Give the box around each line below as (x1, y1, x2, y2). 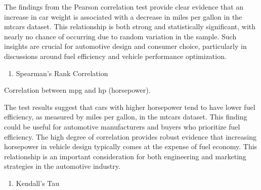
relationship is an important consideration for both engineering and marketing (4, 151, 246, 161)
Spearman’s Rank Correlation (16, 68, 108, 78)
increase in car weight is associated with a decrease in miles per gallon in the (4, 11, 242, 22)
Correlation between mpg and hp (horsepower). (4, 85, 151, 95)
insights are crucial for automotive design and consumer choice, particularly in (4, 41, 247, 51)
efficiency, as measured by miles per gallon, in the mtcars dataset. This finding (4, 111, 247, 122)
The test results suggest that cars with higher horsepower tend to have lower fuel (4, 101, 255, 112)
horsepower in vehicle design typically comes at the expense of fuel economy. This (4, 141, 257, 152)
